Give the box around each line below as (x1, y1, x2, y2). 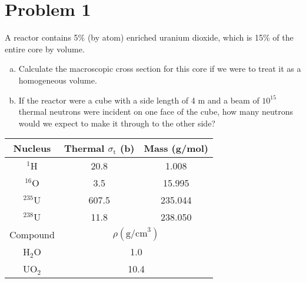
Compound (9, 227, 55, 241)
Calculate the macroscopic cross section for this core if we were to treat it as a (18, 62, 301, 75)
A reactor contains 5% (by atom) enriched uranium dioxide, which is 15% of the (5, 31, 294, 44)
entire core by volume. (5, 42, 85, 55)
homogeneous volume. (18, 74, 97, 86)
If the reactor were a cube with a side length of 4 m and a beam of (18, 94, 260, 106)
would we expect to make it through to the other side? (18, 116, 215, 129)
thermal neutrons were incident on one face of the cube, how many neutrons (18, 105, 293, 118)
